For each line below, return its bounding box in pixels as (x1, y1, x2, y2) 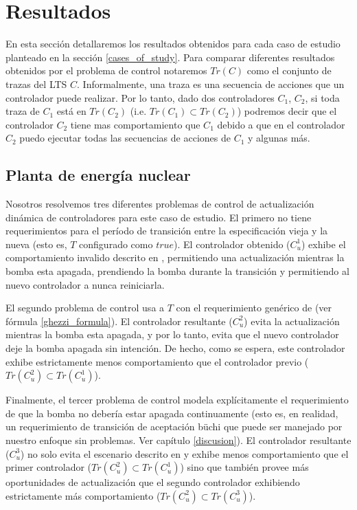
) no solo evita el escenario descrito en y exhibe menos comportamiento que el (20, 446, 349, 461)
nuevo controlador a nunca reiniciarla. (5, 277, 165, 291)
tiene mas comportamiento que (70, 117, 200, 131)
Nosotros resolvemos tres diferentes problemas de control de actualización (5, 197, 314, 211)
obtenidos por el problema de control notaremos (5, 63, 207, 78)
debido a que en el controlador (217, 117, 345, 131)
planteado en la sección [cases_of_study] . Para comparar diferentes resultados (5, 49, 335, 64)
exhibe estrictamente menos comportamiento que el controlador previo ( (5, 354, 309, 368)
